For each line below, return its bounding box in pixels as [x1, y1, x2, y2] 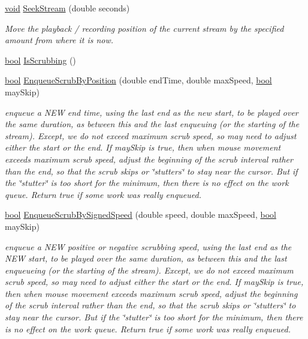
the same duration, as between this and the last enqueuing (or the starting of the [5, 118, 300, 130]
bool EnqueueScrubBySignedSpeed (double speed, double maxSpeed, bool [5, 208, 276, 221]
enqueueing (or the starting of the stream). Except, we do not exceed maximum [5, 263, 294, 276]
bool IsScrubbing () [5, 53, 76, 66]
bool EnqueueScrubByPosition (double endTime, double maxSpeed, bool [5, 74, 272, 86]
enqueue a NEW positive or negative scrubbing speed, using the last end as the [5, 240, 292, 253]
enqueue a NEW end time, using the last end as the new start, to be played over [5, 106, 298, 118]
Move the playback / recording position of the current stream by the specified [5, 22, 284, 34]
